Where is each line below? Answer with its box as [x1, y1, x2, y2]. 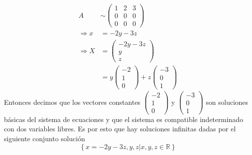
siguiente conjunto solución [4, 133, 85, 143]
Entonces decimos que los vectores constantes [4, 96, 141, 107]
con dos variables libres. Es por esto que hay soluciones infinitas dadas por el [4, 124, 236, 134]
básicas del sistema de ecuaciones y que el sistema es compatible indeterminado [4, 114, 243, 124]
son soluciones [206, 96, 249, 107]
